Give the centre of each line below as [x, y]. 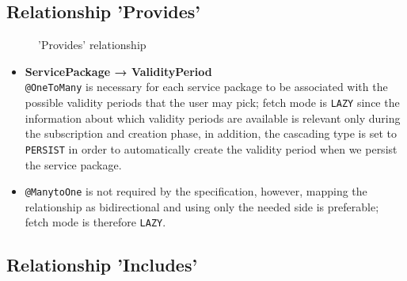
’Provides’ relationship [92, 45]
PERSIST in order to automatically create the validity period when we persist [211, 148]
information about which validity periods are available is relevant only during [213, 118]
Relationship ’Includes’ [102, 265]
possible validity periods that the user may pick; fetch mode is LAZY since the [212, 103]
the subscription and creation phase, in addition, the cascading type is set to [211, 133]
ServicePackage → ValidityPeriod [118, 71]
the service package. [73, 164]
